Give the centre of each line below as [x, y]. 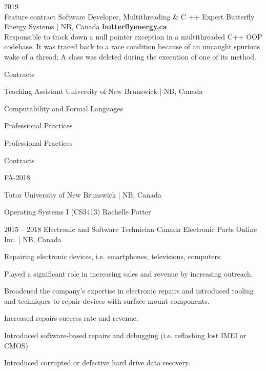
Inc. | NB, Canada [33, 239]
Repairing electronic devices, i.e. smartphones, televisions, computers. [113, 256]
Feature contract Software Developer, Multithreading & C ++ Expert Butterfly [129, 16]
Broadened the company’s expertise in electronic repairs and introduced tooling [129, 291]
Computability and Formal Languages [64, 108]
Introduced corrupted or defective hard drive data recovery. [97, 363]
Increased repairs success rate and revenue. [71, 318]
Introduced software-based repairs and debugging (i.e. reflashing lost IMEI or [125, 335]
